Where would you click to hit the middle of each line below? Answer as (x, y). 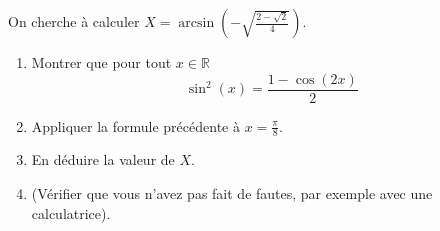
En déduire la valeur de (103, 159)
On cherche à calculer (74, 21)
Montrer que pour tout (101, 62)
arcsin (196, 23)
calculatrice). (71, 212)
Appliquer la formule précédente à (135, 125)
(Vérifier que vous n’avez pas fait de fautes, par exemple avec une (232, 193)
